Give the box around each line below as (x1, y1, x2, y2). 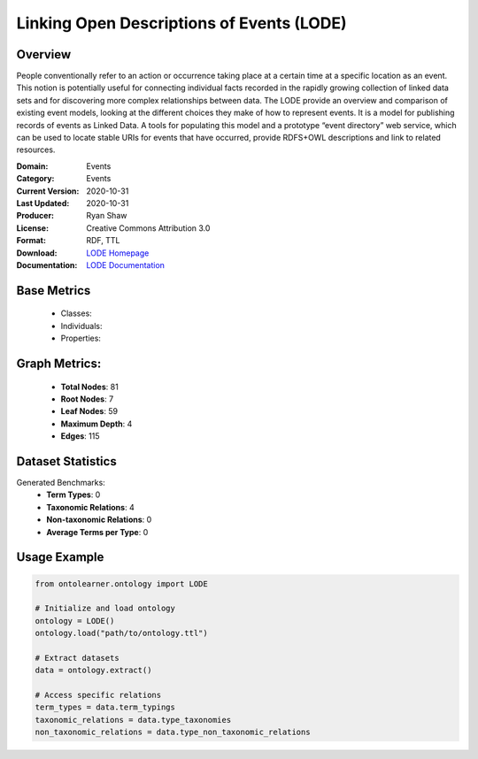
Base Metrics (16, 283, 91, 298)
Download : (16, 248, 58, 258)
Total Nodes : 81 (60, 381, 119, 392)
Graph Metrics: (16, 356, 102, 371)
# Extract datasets (35, 653, 119, 663)
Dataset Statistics (16, 454, 117, 469)
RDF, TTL (86, 235, 120, 246)
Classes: (60, 308, 92, 318)
